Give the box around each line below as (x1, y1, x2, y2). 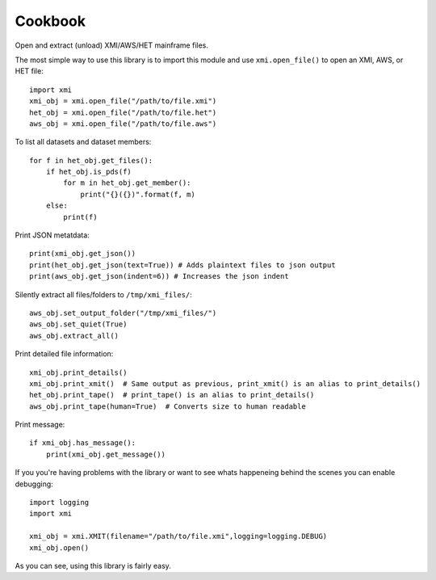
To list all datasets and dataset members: (15, 137, 152, 147)
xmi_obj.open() (29, 543, 90, 553)
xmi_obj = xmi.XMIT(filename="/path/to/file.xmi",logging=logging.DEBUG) (29, 532, 328, 541)
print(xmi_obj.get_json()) (29, 249, 136, 258)
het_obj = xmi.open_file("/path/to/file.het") (29, 107, 217, 117)
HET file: (15, 66, 44, 76)
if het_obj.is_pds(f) (45, 167, 132, 177)
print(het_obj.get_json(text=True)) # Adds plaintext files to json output (29, 260, 336, 270)
